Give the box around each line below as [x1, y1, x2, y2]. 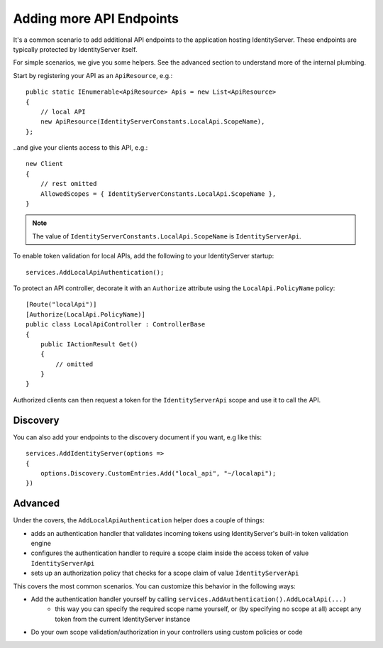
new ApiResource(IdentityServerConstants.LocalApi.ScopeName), [40, 118, 265, 126]
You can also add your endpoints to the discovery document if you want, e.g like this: [13, 433, 262, 441]
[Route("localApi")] [26, 300, 97, 309]
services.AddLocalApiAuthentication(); [26, 268, 165, 276]
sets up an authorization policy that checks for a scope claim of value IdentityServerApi [30, 569, 299, 578]
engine [30, 539, 51, 548]
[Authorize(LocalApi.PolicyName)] [26, 310, 145, 319]
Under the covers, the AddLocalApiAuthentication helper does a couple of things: [13, 516, 265, 525]
